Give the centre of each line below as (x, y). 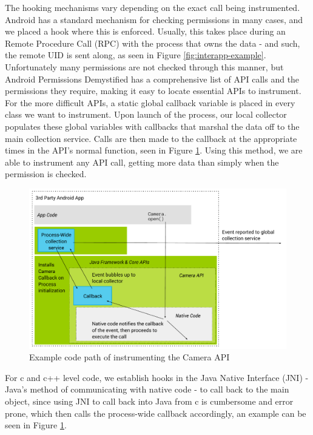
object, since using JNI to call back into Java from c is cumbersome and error (149, 401)
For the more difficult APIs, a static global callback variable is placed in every (150, 102)
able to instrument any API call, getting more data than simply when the (142, 162)
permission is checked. (46, 174)
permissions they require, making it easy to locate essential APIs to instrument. (153, 91)
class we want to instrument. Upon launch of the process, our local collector (146, 114)
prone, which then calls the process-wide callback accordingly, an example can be (156, 413)
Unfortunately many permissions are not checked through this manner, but (144, 66)
